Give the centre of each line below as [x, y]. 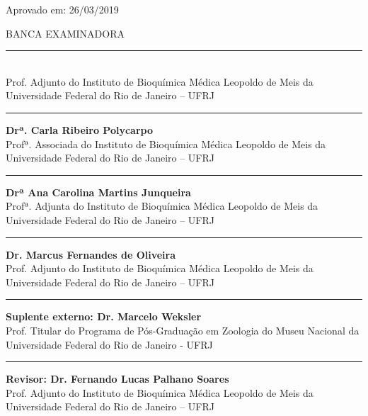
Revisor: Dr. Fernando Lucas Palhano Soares [117, 379]
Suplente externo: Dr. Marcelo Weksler [104, 316]
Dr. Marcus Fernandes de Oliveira [91, 254]
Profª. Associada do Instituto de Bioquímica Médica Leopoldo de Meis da [166, 144]
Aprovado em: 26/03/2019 [62, 9]
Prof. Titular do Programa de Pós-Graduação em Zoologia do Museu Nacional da [183, 330]
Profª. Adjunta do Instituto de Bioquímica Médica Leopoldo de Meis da [162, 206]
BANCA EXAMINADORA [65, 33]
